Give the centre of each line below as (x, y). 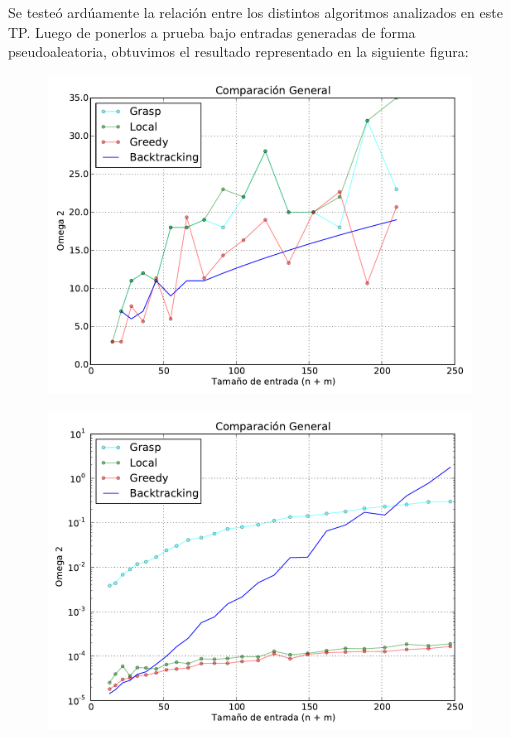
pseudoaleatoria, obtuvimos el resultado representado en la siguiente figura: (238, 51)
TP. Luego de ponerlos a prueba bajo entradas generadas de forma (212, 31)
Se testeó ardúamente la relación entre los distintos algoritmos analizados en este (255, 12)
